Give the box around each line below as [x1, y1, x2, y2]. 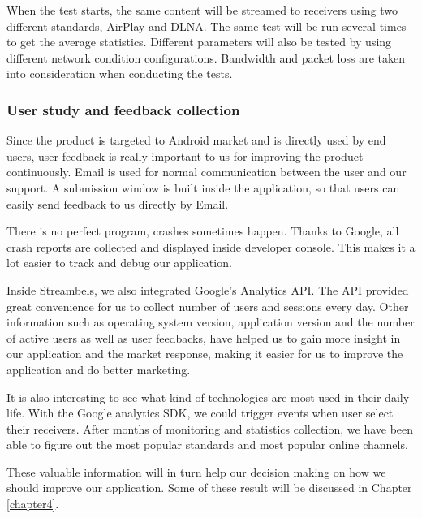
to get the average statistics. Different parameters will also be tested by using [6, 33, 392, 50]
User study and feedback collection [6, 99, 240, 119]
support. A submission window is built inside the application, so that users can [6, 179, 400, 196]
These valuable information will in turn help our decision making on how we [6, 463, 386, 480]
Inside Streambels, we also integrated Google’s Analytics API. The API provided [6, 281, 409, 298]
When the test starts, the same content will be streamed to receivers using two [6, 2, 398, 18]
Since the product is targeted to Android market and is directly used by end [6, 132, 386, 149]
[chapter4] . [6, 495, 59, 512]
